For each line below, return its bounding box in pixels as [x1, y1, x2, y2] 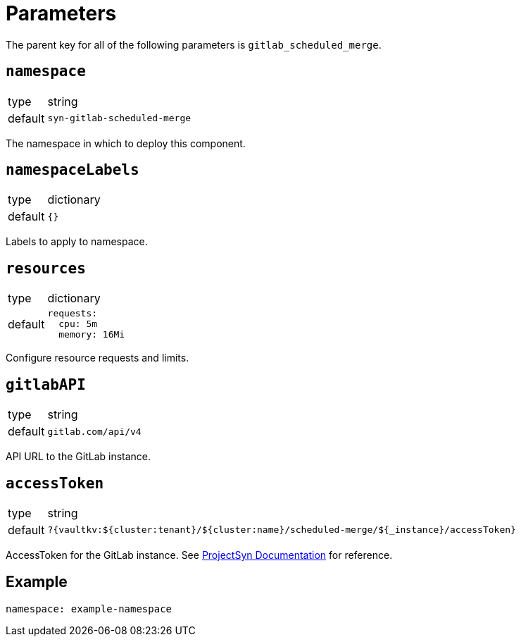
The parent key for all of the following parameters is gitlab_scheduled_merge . [6, 38, 382, 51]
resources [6, 259, 86, 277]
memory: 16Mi [58, 329, 125, 340]
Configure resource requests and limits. [6, 352, 189, 364]
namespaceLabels [6, 161, 139, 179]
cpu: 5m [58, 319, 98, 330]
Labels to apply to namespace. [6, 235, 148, 248]
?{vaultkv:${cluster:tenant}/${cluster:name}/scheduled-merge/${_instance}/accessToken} [47, 524, 516, 536]
